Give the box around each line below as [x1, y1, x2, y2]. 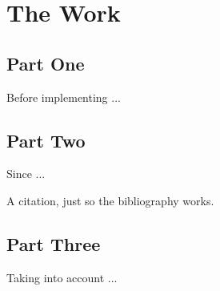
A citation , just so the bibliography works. [6, 192, 214, 208]
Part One [6, 51, 85, 75]
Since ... [6, 165, 46, 182]
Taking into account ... [6, 269, 118, 285]
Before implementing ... [6, 88, 121, 105]
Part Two [6, 127, 86, 152]
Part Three [6, 231, 101, 256]
